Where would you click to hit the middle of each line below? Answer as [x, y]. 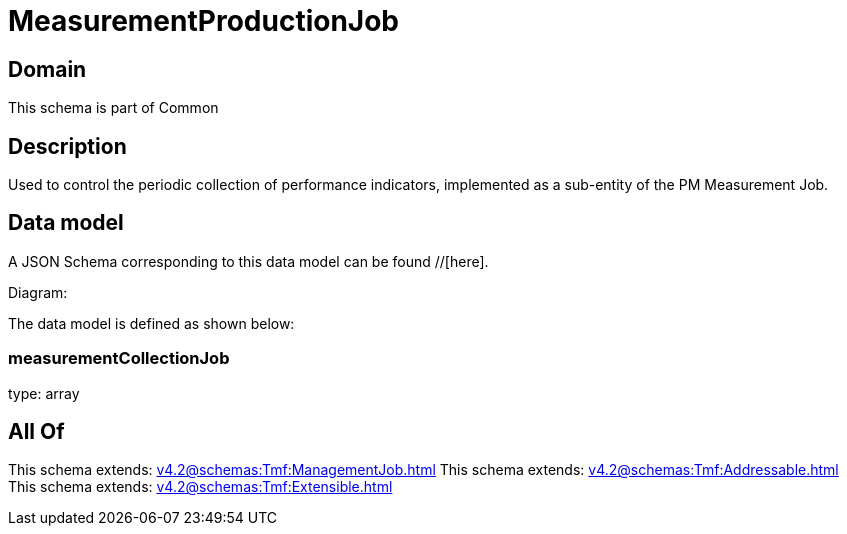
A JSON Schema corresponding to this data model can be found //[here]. [248, 261]
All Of [36, 432]
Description [67, 146]
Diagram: [38, 292]
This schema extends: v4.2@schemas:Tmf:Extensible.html [200, 487]
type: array [44, 393]
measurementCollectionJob [119, 358]
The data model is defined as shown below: [151, 323]
